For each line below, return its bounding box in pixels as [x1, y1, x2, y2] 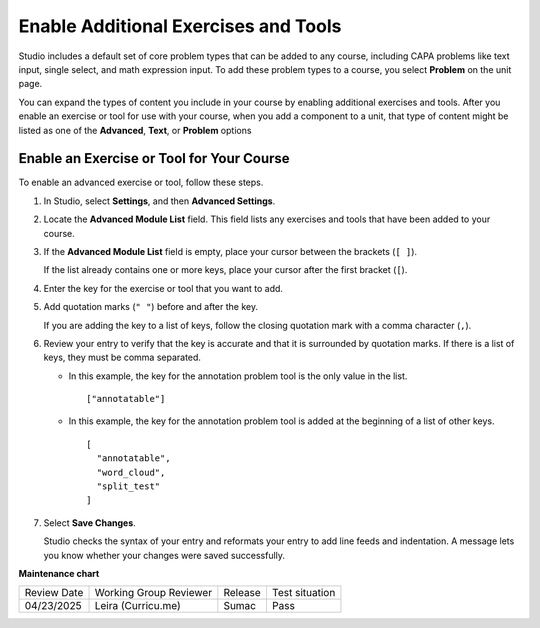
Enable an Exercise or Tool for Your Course [18, 150, 290, 167]
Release [223, 586, 262, 600]
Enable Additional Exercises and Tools [18, 15, 342, 37]
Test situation [271, 586, 336, 600]
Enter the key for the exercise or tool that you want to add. [43, 282, 284, 294]
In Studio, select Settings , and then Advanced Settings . [43, 195, 276, 207]
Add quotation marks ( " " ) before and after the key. [43, 301, 259, 313]
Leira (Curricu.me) [94, 599, 181, 613]
